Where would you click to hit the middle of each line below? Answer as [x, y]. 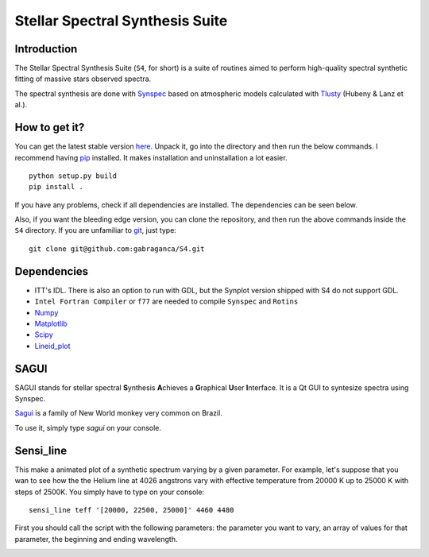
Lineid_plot [52, 346]
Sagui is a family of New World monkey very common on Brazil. [118, 413]
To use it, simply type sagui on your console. [88, 427]
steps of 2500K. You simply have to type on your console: [110, 492]
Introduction [46, 49]
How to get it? [50, 128]
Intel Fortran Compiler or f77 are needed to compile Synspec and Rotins [166, 301]
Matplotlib [51, 323]
